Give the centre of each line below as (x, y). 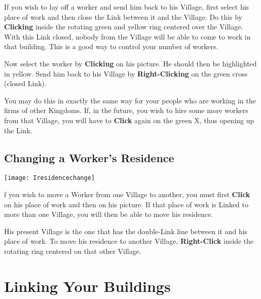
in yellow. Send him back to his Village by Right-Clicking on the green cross (126, 73)
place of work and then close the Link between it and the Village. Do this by (123, 16)
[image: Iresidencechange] (49, 178)
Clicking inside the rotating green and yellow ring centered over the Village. (124, 27)
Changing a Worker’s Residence (89, 157)
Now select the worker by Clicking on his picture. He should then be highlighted (130, 63)
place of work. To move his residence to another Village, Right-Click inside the (129, 241)
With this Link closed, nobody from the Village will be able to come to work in (127, 36)
